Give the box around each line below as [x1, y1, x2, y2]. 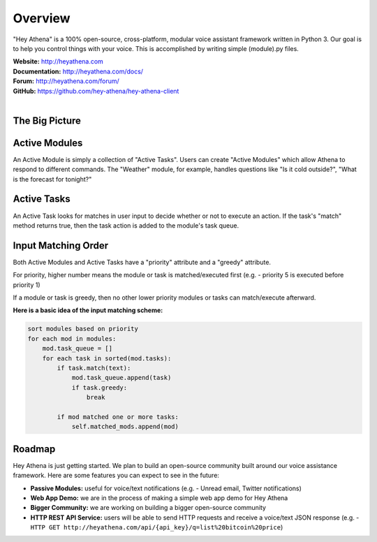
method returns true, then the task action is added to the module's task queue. [13, 221, 239, 230]
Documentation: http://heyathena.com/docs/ [13, 67, 143, 75]
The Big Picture [13, 115, 82, 126]
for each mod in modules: [27, 335, 117, 342]
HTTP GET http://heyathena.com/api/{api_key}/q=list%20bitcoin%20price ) [30, 523, 283, 532]
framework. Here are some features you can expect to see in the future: [13, 471, 220, 480]
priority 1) [13, 280, 41, 289]
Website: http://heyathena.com [13, 57, 104, 66]
